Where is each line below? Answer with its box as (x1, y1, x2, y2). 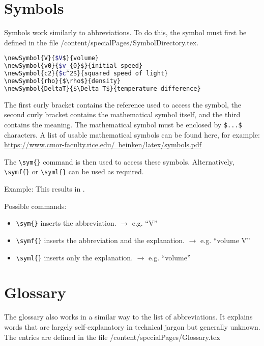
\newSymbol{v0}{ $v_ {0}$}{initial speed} (4, 62, 143, 70)
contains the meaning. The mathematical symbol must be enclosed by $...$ (4, 119, 242, 129)
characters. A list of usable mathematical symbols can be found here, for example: (4, 129, 260, 140)
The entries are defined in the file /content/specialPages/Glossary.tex (4, 331, 220, 342)
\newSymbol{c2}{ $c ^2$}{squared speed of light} (4, 70, 168, 77)
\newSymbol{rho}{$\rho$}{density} (4, 77, 121, 85)
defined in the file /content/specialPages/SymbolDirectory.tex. (4, 37, 199, 47)
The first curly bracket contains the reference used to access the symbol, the (4, 99, 242, 110)
